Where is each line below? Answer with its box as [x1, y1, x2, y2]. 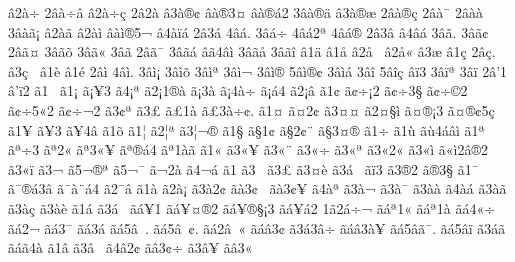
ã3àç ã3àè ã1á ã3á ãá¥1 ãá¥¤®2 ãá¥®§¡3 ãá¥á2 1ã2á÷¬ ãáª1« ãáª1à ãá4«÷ [8, 197, 496, 218]
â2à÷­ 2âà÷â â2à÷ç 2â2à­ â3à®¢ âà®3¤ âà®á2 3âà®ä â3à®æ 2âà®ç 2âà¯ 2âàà [8, 2, 483, 22]
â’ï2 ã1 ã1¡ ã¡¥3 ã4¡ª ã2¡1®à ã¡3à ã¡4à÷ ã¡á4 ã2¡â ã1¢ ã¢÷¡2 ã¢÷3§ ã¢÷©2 [8, 80, 468, 101]
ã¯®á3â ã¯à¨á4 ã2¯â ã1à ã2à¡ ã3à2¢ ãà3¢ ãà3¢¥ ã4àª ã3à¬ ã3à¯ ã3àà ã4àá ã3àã [8, 178, 507, 199]
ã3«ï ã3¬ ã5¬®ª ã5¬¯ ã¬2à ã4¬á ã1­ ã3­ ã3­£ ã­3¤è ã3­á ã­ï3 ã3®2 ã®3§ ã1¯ [8, 158, 479, 179]
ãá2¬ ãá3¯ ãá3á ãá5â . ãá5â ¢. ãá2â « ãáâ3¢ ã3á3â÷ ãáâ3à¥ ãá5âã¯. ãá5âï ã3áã [8, 217, 506, 238]
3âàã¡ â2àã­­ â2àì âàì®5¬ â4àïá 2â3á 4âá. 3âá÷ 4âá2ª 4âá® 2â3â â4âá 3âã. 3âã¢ [8, 21, 489, 42]
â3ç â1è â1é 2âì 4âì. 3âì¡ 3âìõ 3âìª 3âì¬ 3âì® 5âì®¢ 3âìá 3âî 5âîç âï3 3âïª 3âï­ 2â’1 [8, 60, 508, 81]
